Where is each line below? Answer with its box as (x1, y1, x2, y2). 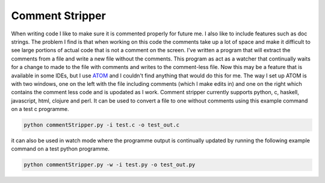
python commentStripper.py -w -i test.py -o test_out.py (23, 161, 196, 168)
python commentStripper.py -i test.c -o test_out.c (23, 122, 180, 128)
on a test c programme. (11, 106, 69, 113)
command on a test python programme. (11, 145, 110, 152)
